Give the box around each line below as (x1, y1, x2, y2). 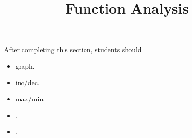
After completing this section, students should (4, 44, 142, 55)
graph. (15, 60, 35, 71)
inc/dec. (15, 77, 40, 87)
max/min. (15, 94, 45, 104)
